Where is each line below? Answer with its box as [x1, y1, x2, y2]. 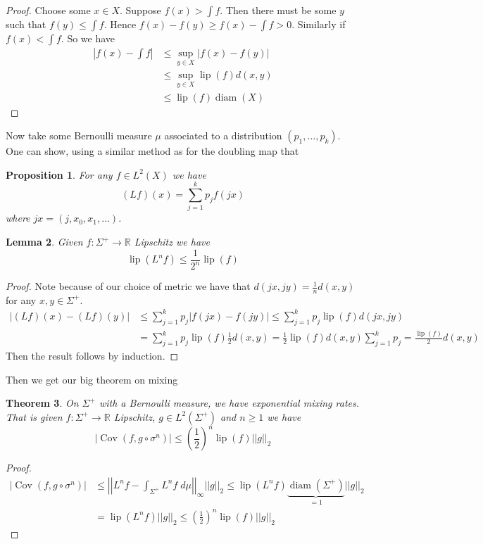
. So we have [61, 31, 115, 45]
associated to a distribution [164, 128, 282, 143]
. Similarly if [291, 17, 346, 31]
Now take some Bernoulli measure [6, 128, 152, 143]
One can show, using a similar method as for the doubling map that [6, 144, 299, 158]
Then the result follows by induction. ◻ [6, 348, 179, 362]
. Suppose [120, 3, 161, 17]
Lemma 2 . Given [6, 234, 83, 249]
